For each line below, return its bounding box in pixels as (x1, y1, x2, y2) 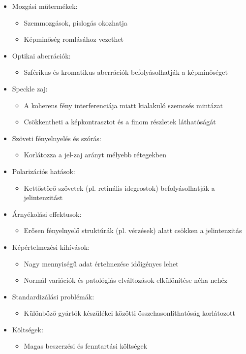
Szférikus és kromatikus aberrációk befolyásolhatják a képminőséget (24, 67, 228, 77)
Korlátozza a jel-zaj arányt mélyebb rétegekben (24, 149, 167, 160)
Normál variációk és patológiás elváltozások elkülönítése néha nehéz (24, 275, 227, 285)
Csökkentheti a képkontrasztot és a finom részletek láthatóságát (24, 117, 216, 127)
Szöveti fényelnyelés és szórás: (12, 133, 101, 143)
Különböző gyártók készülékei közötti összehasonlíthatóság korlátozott (24, 308, 235, 318)
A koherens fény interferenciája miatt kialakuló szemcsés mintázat (24, 100, 223, 110)
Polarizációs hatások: (12, 166, 75, 176)
